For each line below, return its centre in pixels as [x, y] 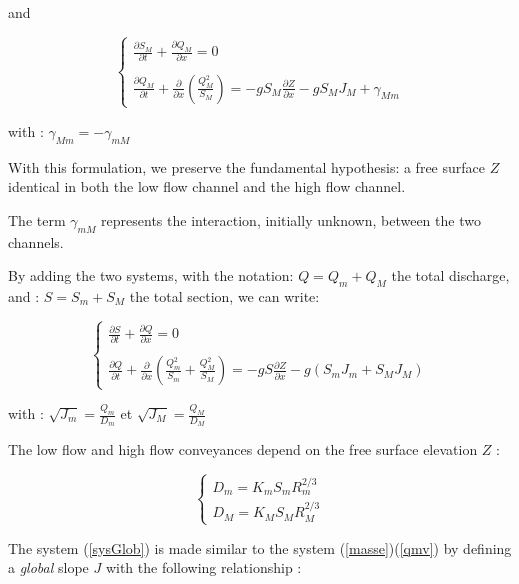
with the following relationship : [203, 567]
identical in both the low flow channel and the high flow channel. [207, 186]
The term [37, 219]
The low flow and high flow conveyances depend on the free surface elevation [243, 449]
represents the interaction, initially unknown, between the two [291, 219]
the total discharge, [450, 275]
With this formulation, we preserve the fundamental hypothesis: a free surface [246, 166]
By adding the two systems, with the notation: [151, 275]
